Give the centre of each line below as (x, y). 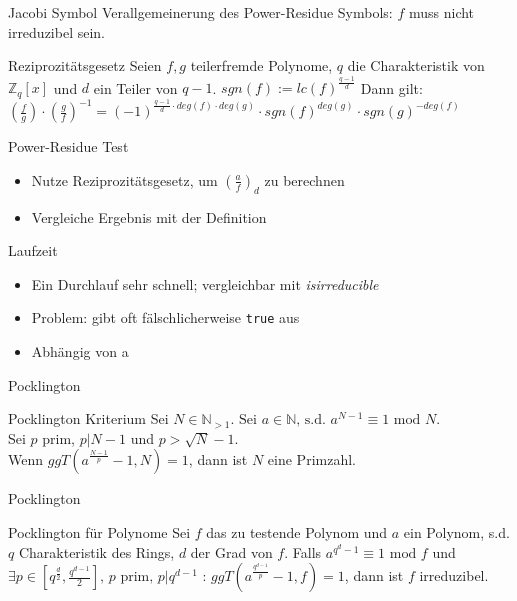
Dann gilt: (391, 87)
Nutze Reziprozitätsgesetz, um (124, 179)
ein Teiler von (135, 87)
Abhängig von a (80, 351)
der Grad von (231, 551)
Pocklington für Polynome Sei (99, 532)
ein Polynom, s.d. (456, 532)
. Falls (303, 551)
